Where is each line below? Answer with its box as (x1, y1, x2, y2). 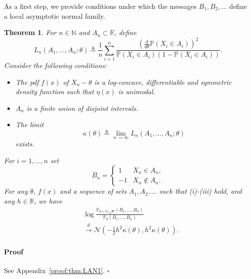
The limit (15, 119, 44, 130)
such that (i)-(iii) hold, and (159, 186, 242, 196)
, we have (34, 196, 63, 206)
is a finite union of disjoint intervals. (26, 103, 139, 113)
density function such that (15, 86, 94, 97)
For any (4, 186, 28, 196)
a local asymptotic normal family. (4, 10, 106, 21)
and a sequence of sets (60, 186, 127, 196)
